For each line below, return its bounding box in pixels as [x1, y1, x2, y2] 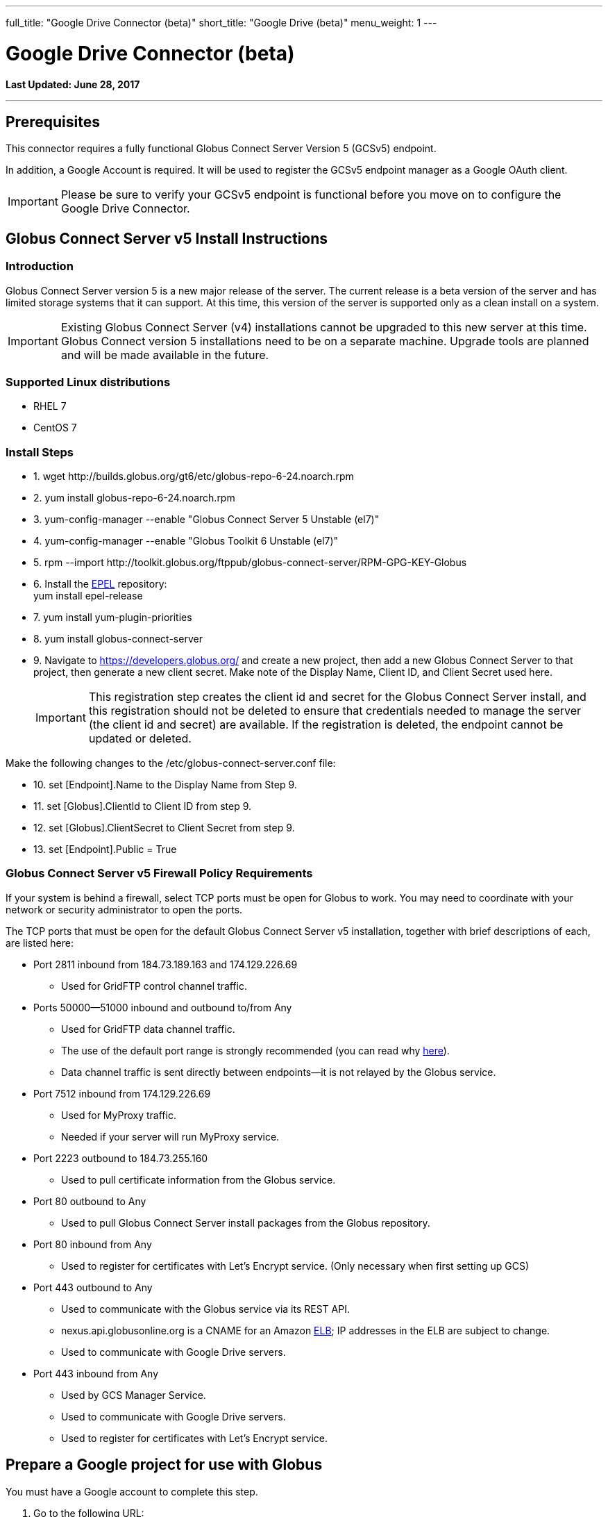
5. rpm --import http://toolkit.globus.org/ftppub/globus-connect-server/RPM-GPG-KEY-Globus [33, 556, 467, 569]
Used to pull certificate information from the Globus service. [61, 1173, 336, 1186]
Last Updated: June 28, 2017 [6, 78, 140, 90]
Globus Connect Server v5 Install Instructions [6, 229, 328, 247]
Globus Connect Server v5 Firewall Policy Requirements [6, 866, 313, 881]
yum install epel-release [33, 590, 143, 602]
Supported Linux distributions [6, 374, 171, 389]
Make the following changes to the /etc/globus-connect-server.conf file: [6, 757, 336, 770]
